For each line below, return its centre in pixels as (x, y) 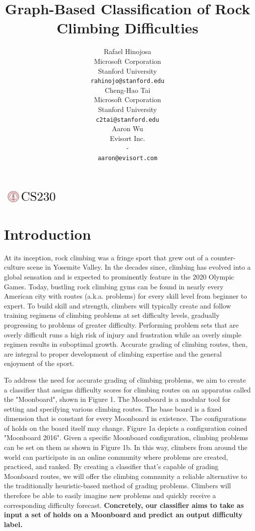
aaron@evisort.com (127, 158)
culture (14, 267)
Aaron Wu (127, 128)
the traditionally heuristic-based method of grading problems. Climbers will (117, 486)
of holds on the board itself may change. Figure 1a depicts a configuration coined (126, 428)
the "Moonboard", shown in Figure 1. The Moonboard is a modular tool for (117, 399)
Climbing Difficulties (127, 28)
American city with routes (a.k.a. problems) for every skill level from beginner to (126, 296)
